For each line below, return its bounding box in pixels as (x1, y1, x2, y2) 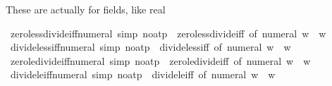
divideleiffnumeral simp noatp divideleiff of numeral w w (10, 67, 276, 82)
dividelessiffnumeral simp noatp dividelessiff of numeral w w (10, 39, 291, 54)
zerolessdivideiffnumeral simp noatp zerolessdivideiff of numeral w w (10, 25, 326, 40)
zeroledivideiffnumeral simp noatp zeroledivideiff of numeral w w (10, 53, 311, 68)
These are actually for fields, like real (6, 2, 166, 16)
